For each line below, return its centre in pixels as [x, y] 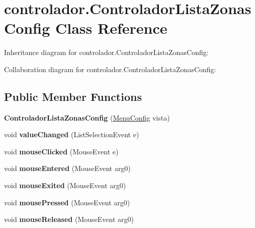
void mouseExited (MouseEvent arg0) [65, 185]
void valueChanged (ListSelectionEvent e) [72, 134]
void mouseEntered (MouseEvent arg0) [67, 168]
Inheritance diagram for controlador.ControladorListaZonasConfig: [106, 52]
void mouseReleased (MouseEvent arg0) [69, 219]
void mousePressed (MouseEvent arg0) [67, 202]
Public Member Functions [73, 96]
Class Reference [111, 28]
